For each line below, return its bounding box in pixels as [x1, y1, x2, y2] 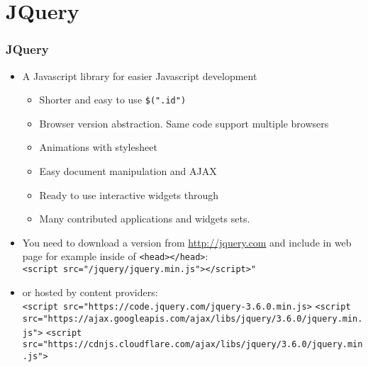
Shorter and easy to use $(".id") [39, 92, 186, 107]
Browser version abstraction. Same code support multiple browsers [39, 115, 329, 130]
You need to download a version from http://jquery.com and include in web [22, 235, 352, 249]
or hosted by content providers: [22, 284, 158, 299]
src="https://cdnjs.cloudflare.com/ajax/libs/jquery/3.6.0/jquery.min [22, 339, 363, 350]
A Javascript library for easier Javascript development [22, 68, 257, 83]
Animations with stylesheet [39, 140, 157, 154]
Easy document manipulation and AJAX [39, 164, 217, 179]
